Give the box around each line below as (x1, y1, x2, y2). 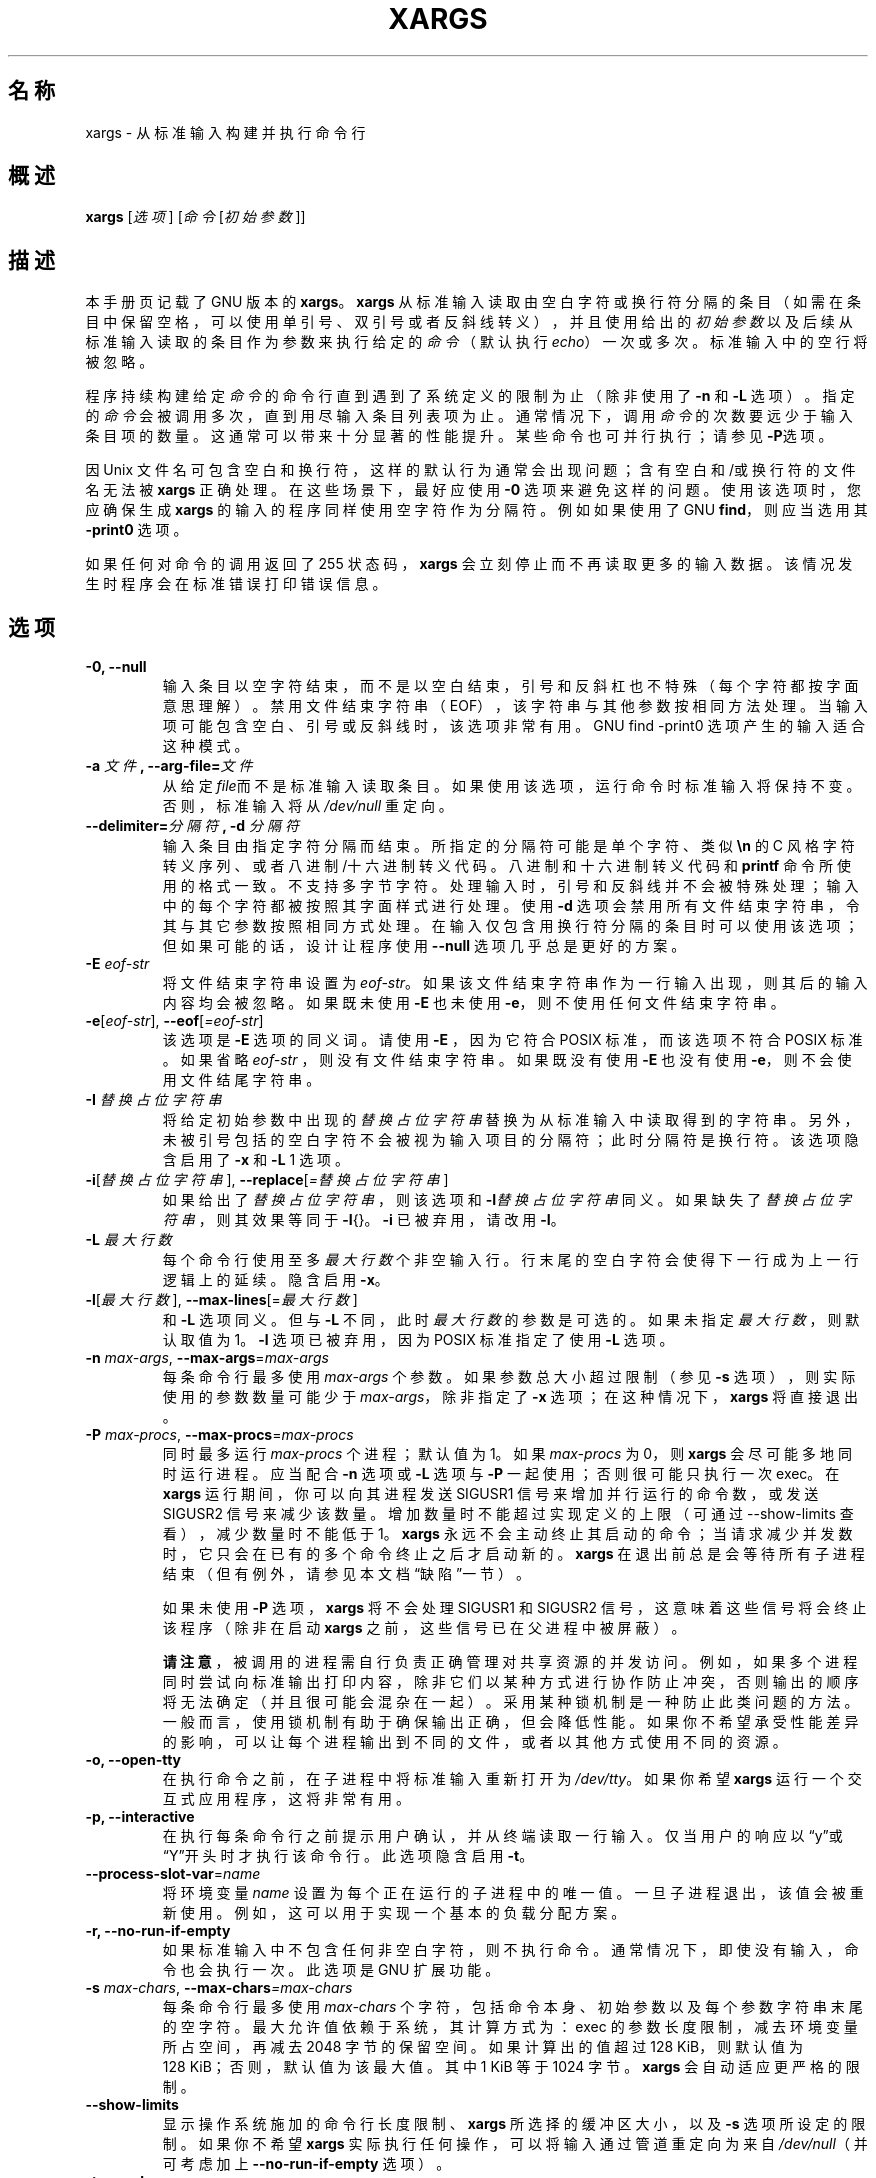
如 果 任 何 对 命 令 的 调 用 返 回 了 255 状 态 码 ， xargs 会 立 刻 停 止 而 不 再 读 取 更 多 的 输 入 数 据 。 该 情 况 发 (85, 555, 853, 573)
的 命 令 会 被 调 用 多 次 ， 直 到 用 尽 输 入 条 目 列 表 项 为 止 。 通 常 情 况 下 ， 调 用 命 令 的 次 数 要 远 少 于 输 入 (85, 407, 853, 425)
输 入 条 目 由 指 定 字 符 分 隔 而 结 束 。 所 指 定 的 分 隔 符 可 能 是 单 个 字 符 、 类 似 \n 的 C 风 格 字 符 (162, 837, 855, 855)
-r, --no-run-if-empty (85, 1922, 231, 1940)
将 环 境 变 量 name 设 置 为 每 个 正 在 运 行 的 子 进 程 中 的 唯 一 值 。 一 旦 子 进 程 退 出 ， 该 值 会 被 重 (162, 1884, 864, 1902)
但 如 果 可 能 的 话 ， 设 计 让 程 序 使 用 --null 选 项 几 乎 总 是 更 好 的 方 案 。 (162, 937, 686, 955)
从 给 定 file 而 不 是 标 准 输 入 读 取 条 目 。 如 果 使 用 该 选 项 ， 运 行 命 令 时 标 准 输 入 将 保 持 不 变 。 (162, 777, 861, 795)
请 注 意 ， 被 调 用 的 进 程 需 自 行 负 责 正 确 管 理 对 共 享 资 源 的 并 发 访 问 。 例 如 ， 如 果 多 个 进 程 (162, 1653, 858, 1671)
